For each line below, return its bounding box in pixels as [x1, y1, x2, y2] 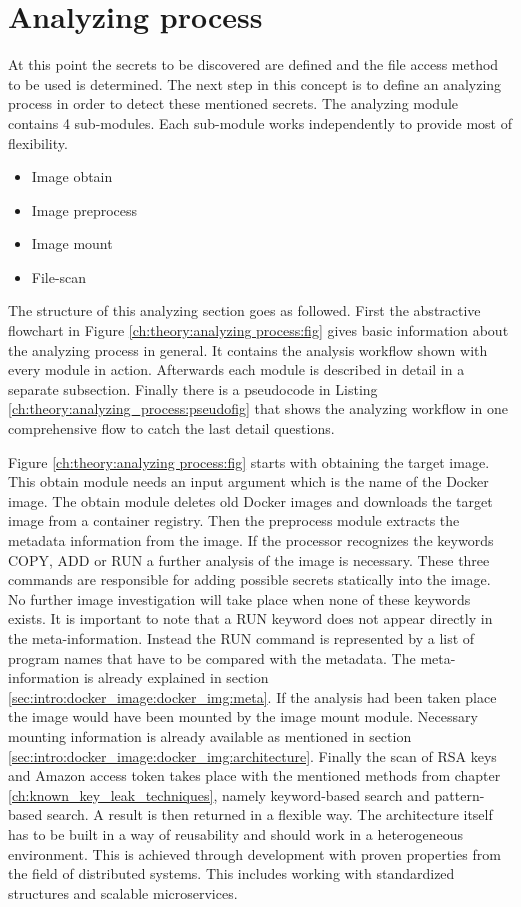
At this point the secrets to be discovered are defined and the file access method [8, 54, 499, 75]
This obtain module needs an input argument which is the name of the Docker [8, 471, 489, 492]
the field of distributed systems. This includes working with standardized [8, 863, 455, 884]
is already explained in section [83, 667, 269, 688]
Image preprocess [31, 199, 138, 220]
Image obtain [31, 166, 113, 187]
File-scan [31, 266, 87, 287]
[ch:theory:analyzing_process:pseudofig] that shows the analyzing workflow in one [8, 398, 508, 419]
